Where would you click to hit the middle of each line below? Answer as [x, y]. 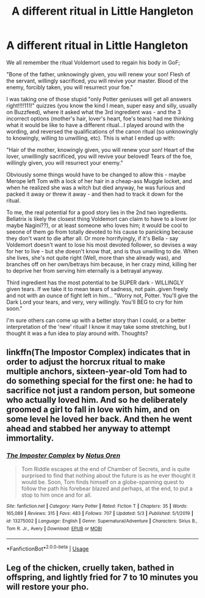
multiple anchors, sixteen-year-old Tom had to [97, 371]
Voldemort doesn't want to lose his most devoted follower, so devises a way [102, 245]
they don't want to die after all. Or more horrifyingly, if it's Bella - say [92, 238]
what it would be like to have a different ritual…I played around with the [95, 125]
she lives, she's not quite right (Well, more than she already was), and [94, 258]
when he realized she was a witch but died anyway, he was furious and [96, 187]
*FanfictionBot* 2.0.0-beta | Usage [48, 548]
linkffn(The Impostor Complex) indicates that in [99, 352]
